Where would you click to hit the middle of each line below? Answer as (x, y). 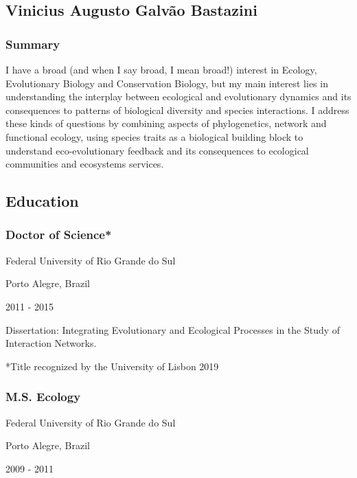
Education (42, 201)
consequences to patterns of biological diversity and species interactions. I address (177, 110)
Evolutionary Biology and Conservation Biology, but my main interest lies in (167, 83)
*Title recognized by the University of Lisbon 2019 (112, 366)
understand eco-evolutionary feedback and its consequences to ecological (157, 150)
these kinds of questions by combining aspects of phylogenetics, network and (166, 123)
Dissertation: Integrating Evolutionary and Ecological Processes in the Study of (173, 329)
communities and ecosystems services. (85, 164)
